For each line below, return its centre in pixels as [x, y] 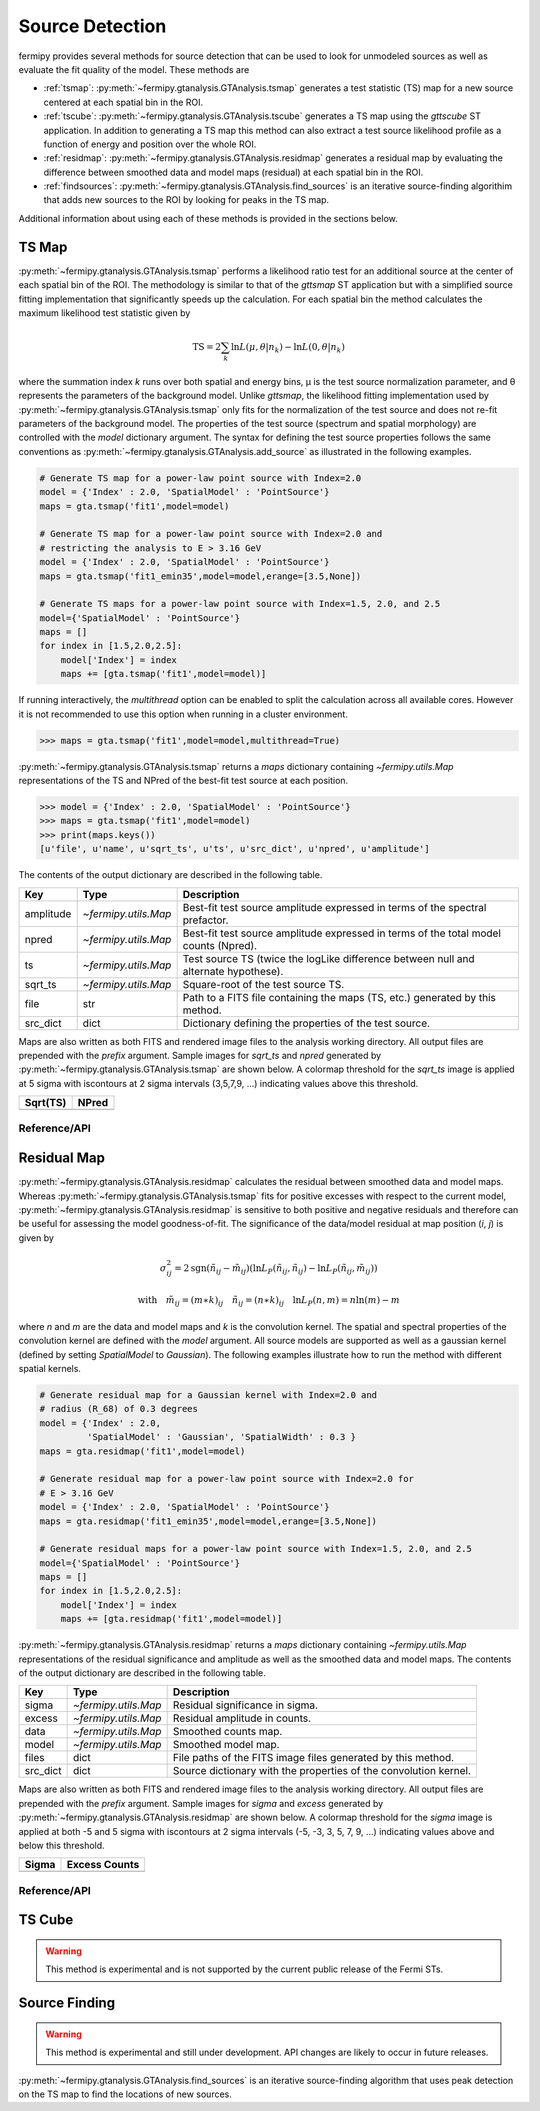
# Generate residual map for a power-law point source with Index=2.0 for [227, 1479]
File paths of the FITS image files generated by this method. [313, 1758]
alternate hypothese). [233, 971]
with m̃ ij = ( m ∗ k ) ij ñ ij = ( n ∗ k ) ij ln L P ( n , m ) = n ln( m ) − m [268, 1302]
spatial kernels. [50, 1368]
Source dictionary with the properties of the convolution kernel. [322, 1771]
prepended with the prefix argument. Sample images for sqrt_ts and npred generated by [200, 1055]
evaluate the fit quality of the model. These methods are [134, 69]
